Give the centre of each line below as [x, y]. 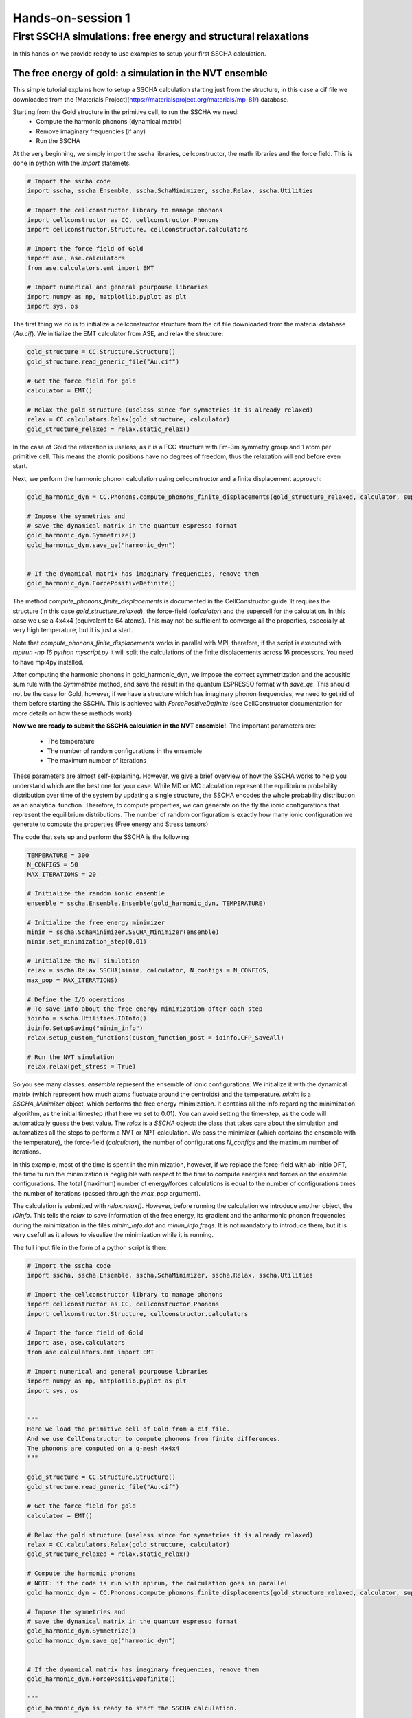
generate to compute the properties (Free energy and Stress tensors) [111, 824]
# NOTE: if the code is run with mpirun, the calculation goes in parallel [158, 1583]
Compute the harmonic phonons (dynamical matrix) [109, 122]
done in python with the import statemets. [72, 163]
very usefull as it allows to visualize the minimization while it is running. [113, 1235]
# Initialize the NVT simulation [83, 961]
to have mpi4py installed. [48, 662]
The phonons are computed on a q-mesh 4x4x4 [103, 1449]
